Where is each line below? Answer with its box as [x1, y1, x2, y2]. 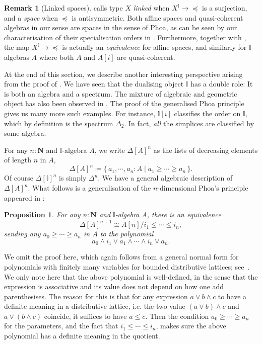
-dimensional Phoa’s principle [157, 183, 248, 193]
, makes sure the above [156, 320, 226, 331]
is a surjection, [202, 3, 247, 13]
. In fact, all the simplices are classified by [124, 118, 254, 128]
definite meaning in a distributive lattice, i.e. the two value [4, 301, 185, 311]
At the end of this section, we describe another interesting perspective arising [4, 68, 243, 79]
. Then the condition [145, 310, 209, 321]
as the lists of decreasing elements [153, 144, 258, 155]
